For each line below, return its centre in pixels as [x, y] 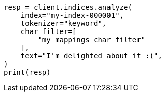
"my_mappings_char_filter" [92, 40]
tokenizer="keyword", [64, 23]
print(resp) [27, 72]
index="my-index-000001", [72, 15]
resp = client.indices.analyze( [68, 7]
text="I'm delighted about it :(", [91, 56]
